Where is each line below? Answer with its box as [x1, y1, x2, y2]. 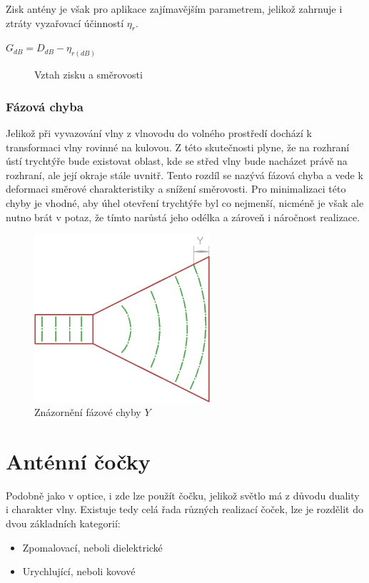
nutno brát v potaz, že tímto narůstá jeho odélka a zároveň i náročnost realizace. [6, 209, 360, 224]
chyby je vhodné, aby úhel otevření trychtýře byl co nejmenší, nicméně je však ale [6, 196, 364, 211]
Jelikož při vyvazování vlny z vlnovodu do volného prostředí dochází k [6, 126, 312, 141]
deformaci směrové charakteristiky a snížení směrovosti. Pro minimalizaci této [6, 181, 346, 196]
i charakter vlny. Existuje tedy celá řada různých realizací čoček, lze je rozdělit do [6, 502, 363, 517]
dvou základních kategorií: [6, 516, 121, 531]
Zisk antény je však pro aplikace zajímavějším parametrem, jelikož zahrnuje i [6, 1, 343, 16]
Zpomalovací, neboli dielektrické [22, 539, 163, 554]
